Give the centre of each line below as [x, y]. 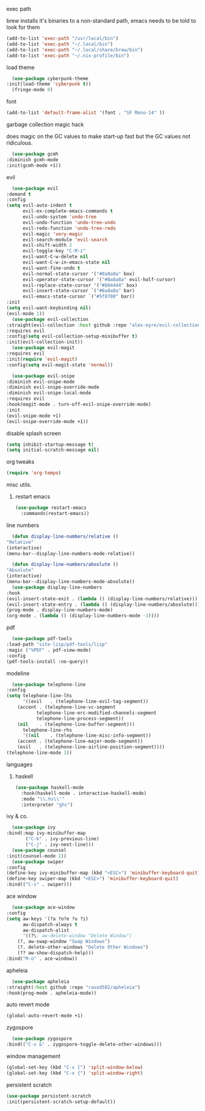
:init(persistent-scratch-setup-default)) [61, 1102]
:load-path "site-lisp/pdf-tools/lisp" [57, 644]
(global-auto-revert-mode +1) [45, 1016]
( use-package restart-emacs [51, 508]
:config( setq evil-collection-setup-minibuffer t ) [72, 336]
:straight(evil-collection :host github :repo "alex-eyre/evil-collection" [105, 325]
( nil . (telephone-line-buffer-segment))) [76, 724]
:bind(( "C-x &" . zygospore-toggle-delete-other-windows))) [85, 1045]
